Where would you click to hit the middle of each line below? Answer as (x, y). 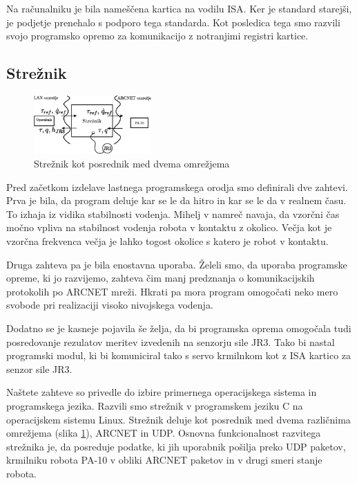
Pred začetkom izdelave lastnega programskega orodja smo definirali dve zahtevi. (177, 186)
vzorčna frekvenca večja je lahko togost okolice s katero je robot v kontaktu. (167, 241)
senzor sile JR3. (39, 368)
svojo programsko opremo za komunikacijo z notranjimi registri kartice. (157, 36)
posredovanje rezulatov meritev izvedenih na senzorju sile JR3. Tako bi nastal (171, 341)
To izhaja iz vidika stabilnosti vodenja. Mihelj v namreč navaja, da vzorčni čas (173, 213)
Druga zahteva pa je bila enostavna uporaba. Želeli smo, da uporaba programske (177, 264)
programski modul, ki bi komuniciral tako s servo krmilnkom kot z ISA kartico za (179, 355)
